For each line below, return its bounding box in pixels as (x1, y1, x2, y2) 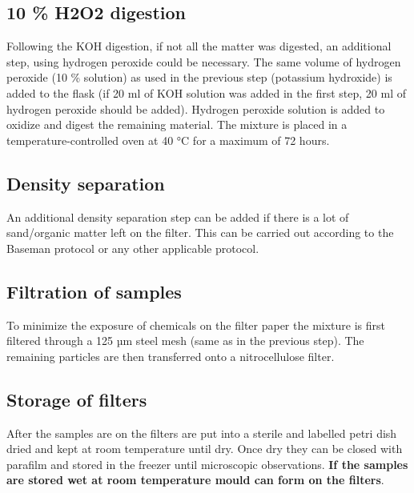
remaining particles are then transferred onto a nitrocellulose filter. (6, 347, 335, 364)
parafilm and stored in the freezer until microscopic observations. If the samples (6, 455, 408, 472)
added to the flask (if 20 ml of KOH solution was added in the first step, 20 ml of (6, 84, 406, 101)
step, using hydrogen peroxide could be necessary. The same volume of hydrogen (6, 53, 401, 70)
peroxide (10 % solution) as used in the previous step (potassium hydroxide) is (6, 69, 392, 86)
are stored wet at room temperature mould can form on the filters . (6, 471, 384, 488)
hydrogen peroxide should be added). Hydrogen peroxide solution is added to (6, 100, 385, 117)
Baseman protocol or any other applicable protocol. (6, 239, 259, 256)
